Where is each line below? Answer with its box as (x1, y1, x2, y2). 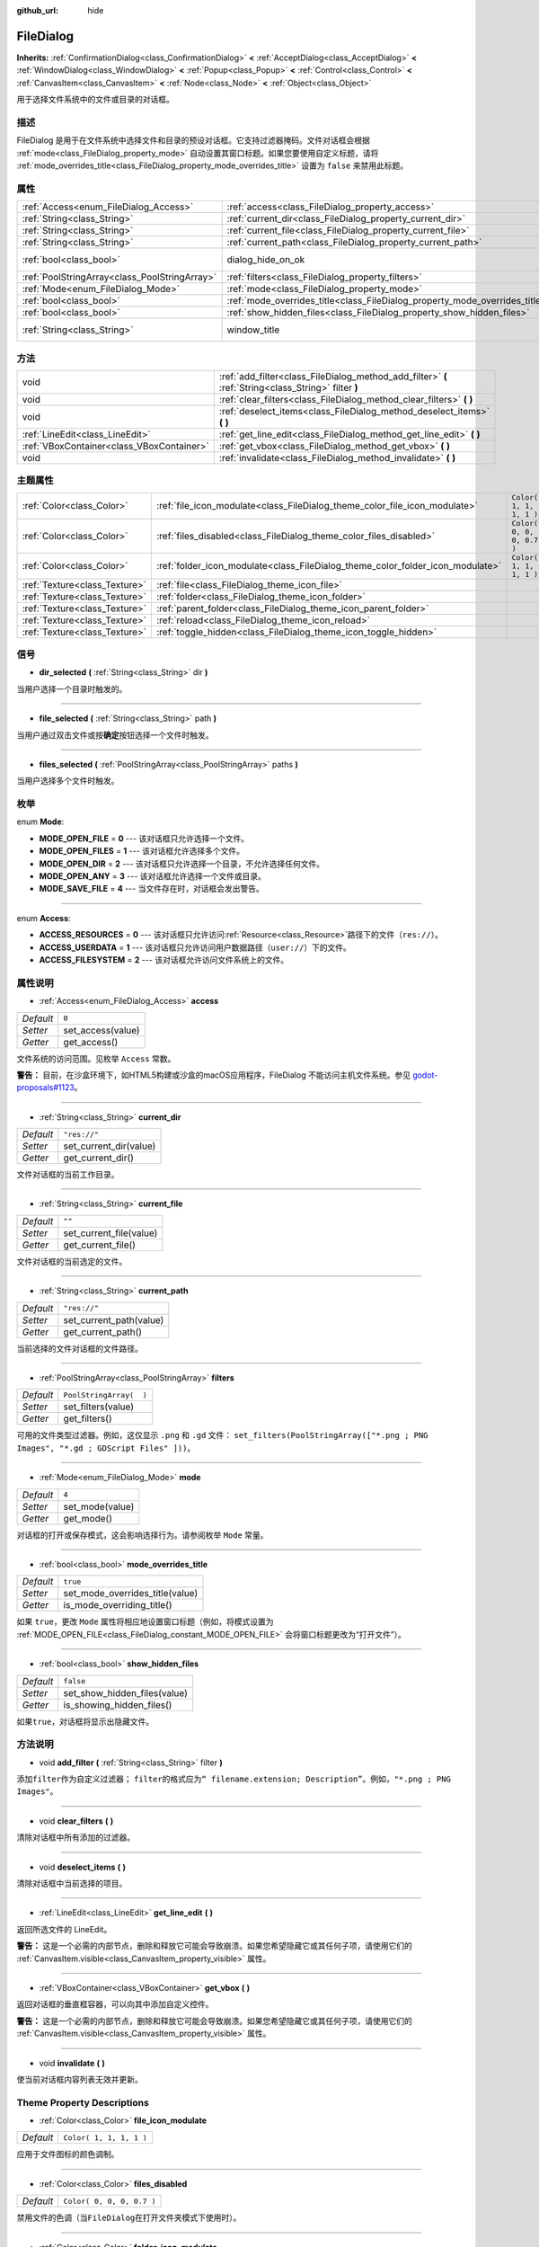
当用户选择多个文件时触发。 (16, 776, 119, 786)
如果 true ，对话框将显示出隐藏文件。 (16, 1716, 155, 1727)
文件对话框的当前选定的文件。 (16, 1256, 128, 1266)
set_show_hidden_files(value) (63, 1686, 189, 1699)
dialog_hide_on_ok (226, 253, 305, 266)
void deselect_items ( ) (39, 1861, 126, 1872)
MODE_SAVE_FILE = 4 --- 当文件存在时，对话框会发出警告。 (39, 884, 264, 894)
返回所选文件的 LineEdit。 (16, 1923, 112, 1934)
